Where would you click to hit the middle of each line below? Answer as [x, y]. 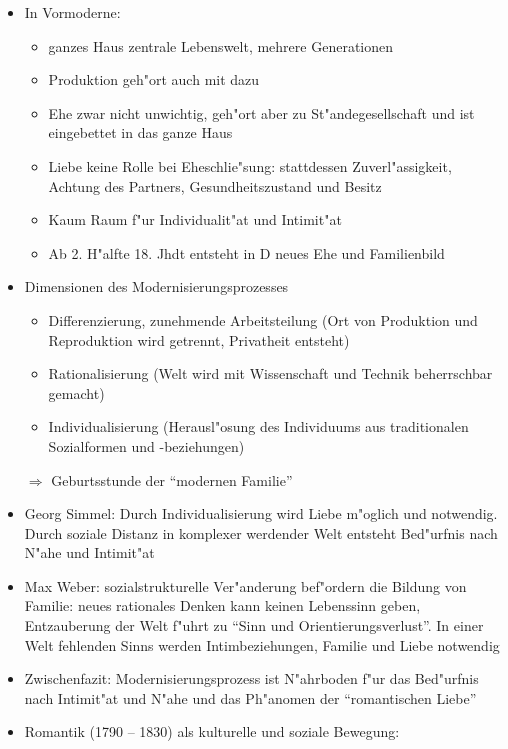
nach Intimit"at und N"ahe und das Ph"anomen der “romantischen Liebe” [250, 697]
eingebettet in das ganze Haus [140, 132]
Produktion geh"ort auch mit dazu [154, 79]
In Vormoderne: [72, 12]
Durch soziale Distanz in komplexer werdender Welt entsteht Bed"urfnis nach [261, 532]
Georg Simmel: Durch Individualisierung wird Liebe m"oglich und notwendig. [261, 513]
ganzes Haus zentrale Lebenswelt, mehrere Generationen [221, 45]
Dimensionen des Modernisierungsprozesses [156, 286]
